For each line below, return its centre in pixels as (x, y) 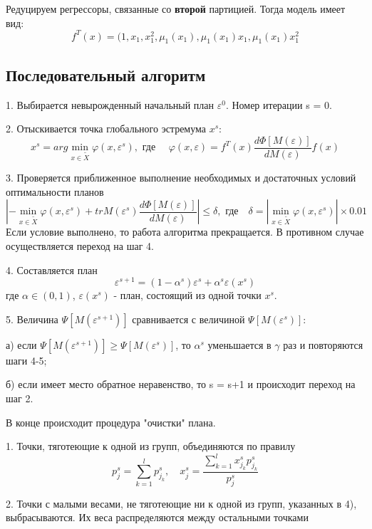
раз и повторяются (323, 344)
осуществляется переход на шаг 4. (80, 245)
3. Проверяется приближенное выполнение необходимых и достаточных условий (181, 178)
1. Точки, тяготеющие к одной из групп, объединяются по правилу (151, 446)
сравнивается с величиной (188, 319)
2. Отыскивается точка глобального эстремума (106, 129)
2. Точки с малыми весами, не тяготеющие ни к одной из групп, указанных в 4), (181, 503)
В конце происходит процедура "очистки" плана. (111, 422)
